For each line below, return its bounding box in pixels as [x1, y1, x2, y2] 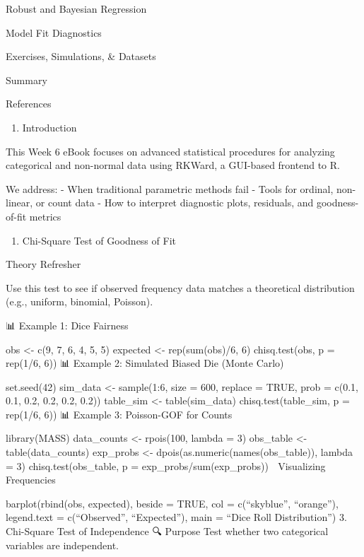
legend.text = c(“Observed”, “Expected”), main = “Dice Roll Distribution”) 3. [6, 510, 347, 524]
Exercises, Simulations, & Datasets [6, 49, 156, 64]
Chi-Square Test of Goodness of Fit [22, 233, 176, 247]
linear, [6, 195, 33, 210]
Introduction [22, 119, 77, 134]
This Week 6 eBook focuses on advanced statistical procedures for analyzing [6, 143, 335, 158]
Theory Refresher [6, 257, 81, 271]
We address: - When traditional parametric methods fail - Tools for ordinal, [6, 181, 334, 196]
